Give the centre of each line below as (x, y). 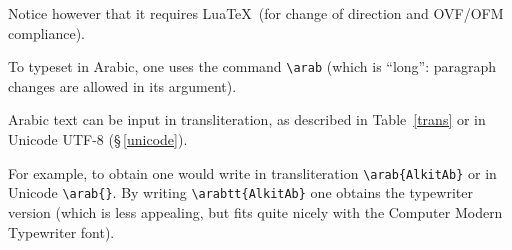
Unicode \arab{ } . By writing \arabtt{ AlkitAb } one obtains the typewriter (240, 192)
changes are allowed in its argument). (122, 85)
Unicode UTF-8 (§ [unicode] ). (98, 139)
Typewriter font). (61, 231)
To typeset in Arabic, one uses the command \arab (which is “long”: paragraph (252, 66)
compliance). (46, 32)
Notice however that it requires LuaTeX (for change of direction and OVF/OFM (256, 13)
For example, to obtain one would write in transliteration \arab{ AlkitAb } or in (252, 172)
